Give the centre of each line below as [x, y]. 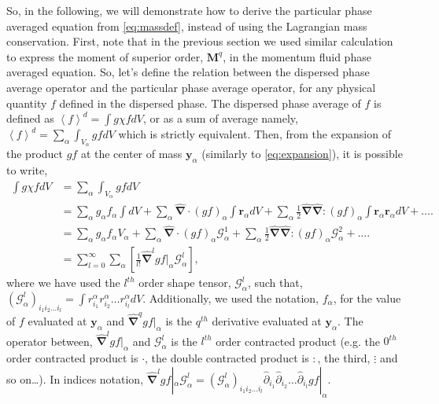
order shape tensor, [185, 283]
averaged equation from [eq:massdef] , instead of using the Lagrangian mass [187, 26]
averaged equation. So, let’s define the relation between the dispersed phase [188, 72]
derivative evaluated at [267, 320]
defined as [30, 118]
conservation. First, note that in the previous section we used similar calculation [200, 41]
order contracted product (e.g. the [298, 341]
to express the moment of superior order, [105, 56]
